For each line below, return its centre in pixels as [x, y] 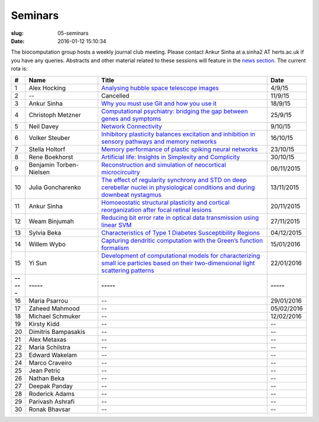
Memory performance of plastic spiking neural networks [180, 149]
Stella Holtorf [47, 149]
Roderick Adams [52, 394]
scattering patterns [128, 270]
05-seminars [73, 33]
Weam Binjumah [51, 221]
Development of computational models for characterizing [181, 255]
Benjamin [42, 164]
